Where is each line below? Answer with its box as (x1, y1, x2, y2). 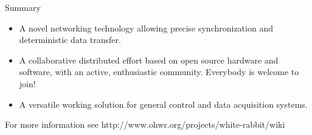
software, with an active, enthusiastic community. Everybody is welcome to (19, 65, 299, 78)
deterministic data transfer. (19, 33, 121, 46)
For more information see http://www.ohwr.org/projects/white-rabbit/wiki (5, 118, 285, 131)
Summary (5, 1, 41, 13)
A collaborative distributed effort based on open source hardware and (19, 53, 279, 66)
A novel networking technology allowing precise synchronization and (19, 21, 273, 34)
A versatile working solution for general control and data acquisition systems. (19, 97, 308, 110)
